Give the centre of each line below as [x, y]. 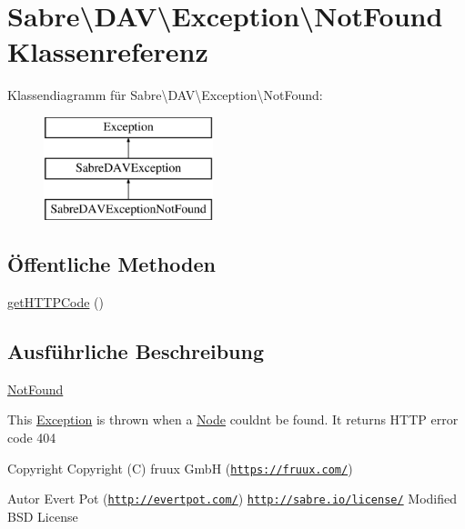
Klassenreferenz [108, 51]
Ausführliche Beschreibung [136, 351]
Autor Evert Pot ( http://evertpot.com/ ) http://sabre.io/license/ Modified [232, 499]
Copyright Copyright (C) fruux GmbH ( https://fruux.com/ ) [180, 468]
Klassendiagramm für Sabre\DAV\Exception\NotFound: [165, 95]
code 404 [32, 438]
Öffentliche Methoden [111, 264]
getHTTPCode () [56, 302]
